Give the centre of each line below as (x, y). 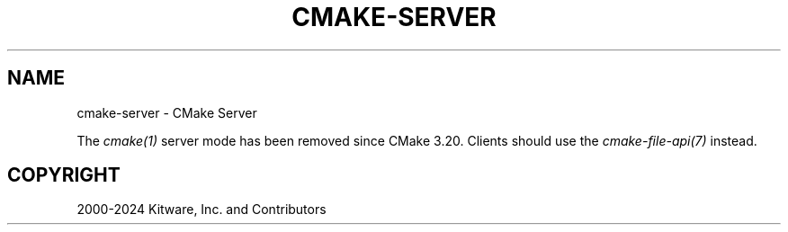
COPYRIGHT (64, 175)
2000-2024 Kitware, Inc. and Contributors (201, 210)
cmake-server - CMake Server (167, 112)
